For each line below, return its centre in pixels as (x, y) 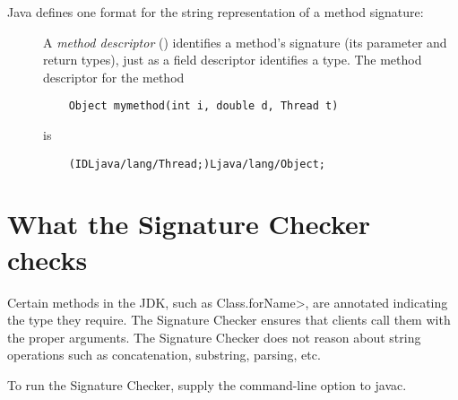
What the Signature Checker (189, 224)
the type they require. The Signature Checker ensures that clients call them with (229, 320)
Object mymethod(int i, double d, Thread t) (203, 106)
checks (48, 259)
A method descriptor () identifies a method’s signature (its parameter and (245, 42)
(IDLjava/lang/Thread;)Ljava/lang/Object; (197, 164)
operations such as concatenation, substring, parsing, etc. (164, 355)
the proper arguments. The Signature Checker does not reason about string (214, 337)
